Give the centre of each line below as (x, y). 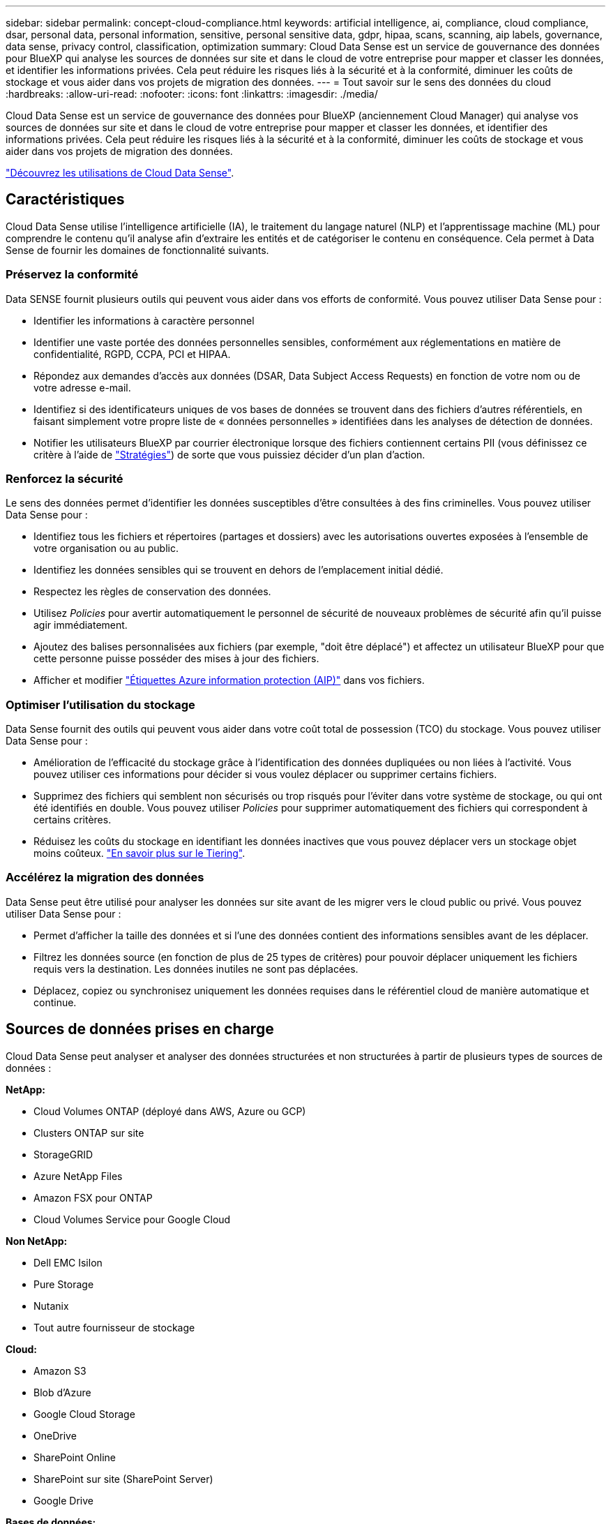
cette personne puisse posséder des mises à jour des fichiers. (176, 659)
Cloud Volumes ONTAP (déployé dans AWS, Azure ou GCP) (170, 1111)
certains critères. (73, 820)
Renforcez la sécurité (65, 478)
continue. (55, 1002)
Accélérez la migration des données (105, 877)
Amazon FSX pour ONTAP (93, 1197)
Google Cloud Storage (84, 1414)
